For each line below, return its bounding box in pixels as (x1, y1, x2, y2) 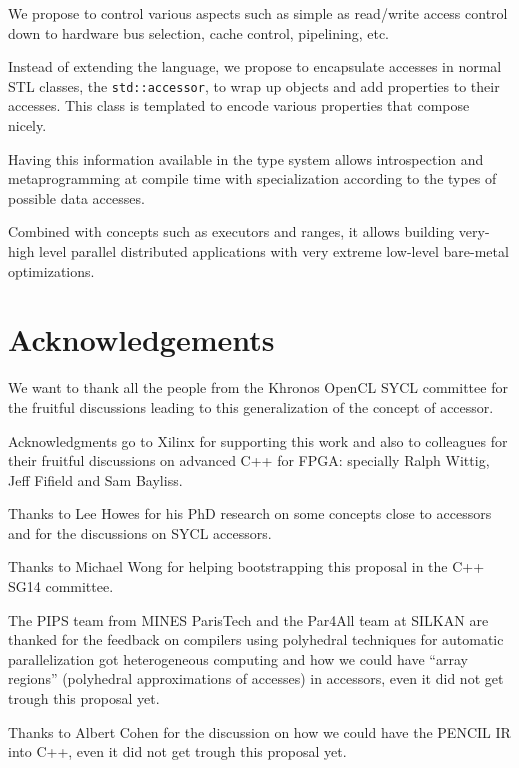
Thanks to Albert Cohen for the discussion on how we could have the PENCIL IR (8, 721, 511, 742)
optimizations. (8, 260, 95, 281)
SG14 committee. (8, 576, 114, 597)
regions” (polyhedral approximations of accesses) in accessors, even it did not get (8, 668, 504, 689)
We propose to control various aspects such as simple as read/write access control (8, 3, 508, 23)
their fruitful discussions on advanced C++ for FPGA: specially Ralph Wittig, (8, 450, 490, 471)
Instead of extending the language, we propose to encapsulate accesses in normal (8, 56, 502, 77)
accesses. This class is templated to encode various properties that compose (8, 95, 470, 116)
